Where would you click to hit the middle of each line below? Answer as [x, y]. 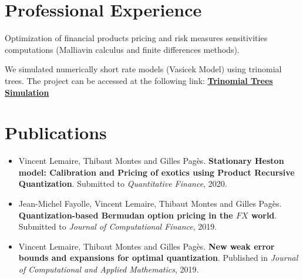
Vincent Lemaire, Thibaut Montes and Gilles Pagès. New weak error [147, 246]
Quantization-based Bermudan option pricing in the [126, 215]
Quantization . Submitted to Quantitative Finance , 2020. [123, 184]
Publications [56, 132]
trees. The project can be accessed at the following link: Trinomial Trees [139, 80]
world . [264, 215]
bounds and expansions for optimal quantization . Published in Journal [158, 258]
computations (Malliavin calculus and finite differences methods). [122, 49]
